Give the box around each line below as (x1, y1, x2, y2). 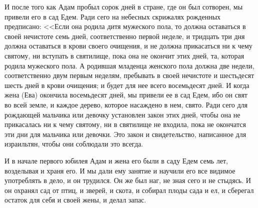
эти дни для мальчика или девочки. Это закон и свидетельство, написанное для (4, 128, 246, 139)
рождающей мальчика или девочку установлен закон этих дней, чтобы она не (4, 109, 240, 119)
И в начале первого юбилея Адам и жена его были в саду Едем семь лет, (4, 155, 228, 165)
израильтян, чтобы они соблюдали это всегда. (4, 138, 143, 149)
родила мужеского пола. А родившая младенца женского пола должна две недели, (4, 60, 254, 70)
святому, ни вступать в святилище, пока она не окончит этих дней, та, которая (4, 50, 244, 60)
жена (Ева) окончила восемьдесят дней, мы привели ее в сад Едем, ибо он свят (4, 89, 247, 100)
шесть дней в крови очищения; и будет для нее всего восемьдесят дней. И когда (4, 79, 249, 90)
